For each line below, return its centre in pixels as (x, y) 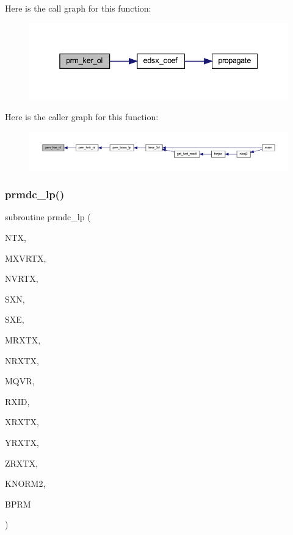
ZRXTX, (21, 463)
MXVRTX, (26, 258)
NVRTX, (22, 278)
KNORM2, (25, 483)
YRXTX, (22, 442)
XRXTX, (22, 422)
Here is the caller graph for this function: (82, 116)
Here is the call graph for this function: (78, 8)
